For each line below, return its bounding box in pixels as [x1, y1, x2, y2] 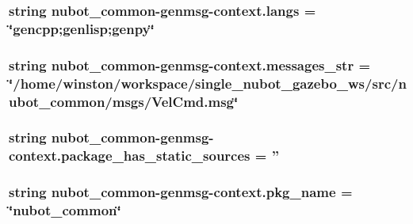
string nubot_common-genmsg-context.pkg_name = [9, 182, 353, 202]
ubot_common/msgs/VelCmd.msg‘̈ [9, 91, 239, 111]
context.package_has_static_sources [9, 146, 250, 165]
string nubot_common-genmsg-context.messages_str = [9, 55, 371, 74]
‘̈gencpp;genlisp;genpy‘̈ [9, 18, 155, 38]
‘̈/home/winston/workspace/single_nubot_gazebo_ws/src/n [9, 73, 407, 93]
